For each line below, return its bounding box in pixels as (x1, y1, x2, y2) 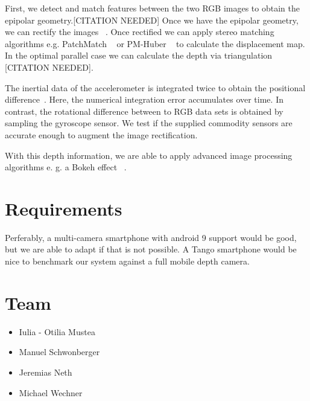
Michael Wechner (19, 386, 83, 399)
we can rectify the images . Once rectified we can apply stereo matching (5, 25, 274, 38)
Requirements (5, 196, 122, 220)
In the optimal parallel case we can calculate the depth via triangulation (5, 49, 273, 62)
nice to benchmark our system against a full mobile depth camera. (5, 255, 250, 268)
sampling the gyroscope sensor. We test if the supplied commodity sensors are (5, 117, 293, 129)
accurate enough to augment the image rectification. (5, 128, 198, 141)
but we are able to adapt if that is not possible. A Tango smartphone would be (5, 243, 297, 255)
